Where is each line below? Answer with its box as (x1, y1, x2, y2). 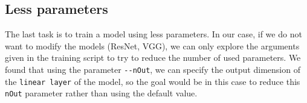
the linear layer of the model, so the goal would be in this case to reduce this (5, 75, 300, 87)
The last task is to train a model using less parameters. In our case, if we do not (5, 28, 302, 40)
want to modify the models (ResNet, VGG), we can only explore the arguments (5, 39, 300, 52)
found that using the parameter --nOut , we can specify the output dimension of (5, 63, 300, 75)
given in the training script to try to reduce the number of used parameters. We (5, 51, 301, 64)
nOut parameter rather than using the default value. (5, 87, 198, 99)
